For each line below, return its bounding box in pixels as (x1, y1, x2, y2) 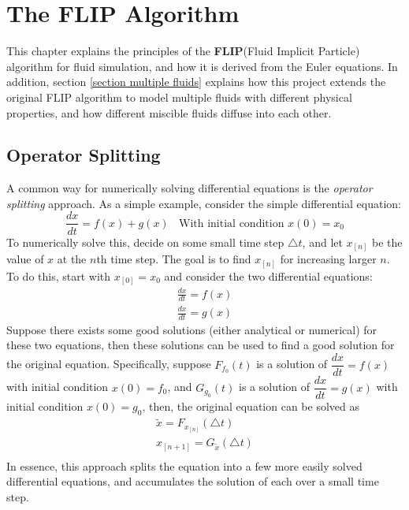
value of (6, 251, 44, 267)
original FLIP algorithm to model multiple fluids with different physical (6, 88, 352, 105)
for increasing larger (280, 251, 377, 267)
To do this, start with (6, 267, 111, 284)
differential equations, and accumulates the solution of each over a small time (6, 473, 379, 490)
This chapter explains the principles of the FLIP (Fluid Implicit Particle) (6, 43, 360, 59)
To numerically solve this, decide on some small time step (6, 233, 284, 250)
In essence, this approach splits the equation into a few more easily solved (6, 457, 363, 474)
